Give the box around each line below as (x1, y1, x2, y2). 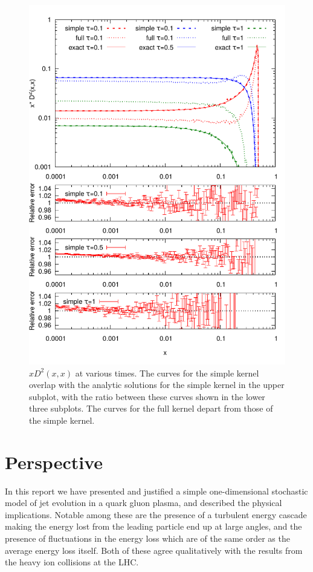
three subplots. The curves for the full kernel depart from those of (29, 402, 273, 415)
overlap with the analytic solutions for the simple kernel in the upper (29, 378, 285, 391)
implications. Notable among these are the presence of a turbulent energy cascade (5, 508, 307, 521)
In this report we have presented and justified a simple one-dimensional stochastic (5, 484, 308, 497)
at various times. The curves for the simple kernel (75, 366, 259, 379)
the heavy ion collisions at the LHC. (5, 556, 139, 568)
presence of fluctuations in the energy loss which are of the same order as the (5, 532, 290, 544)
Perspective (5, 449, 103, 474)
